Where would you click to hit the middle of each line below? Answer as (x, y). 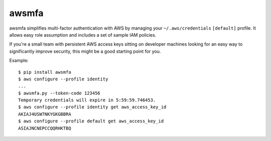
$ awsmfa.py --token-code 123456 (59, 93)
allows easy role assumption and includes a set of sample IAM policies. (83, 35)
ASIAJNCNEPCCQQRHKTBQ (45, 128)
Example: (19, 61)
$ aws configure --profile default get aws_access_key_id (91, 121)
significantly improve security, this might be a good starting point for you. (85, 51)
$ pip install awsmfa (45, 72)
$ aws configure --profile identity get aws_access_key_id (92, 107)
